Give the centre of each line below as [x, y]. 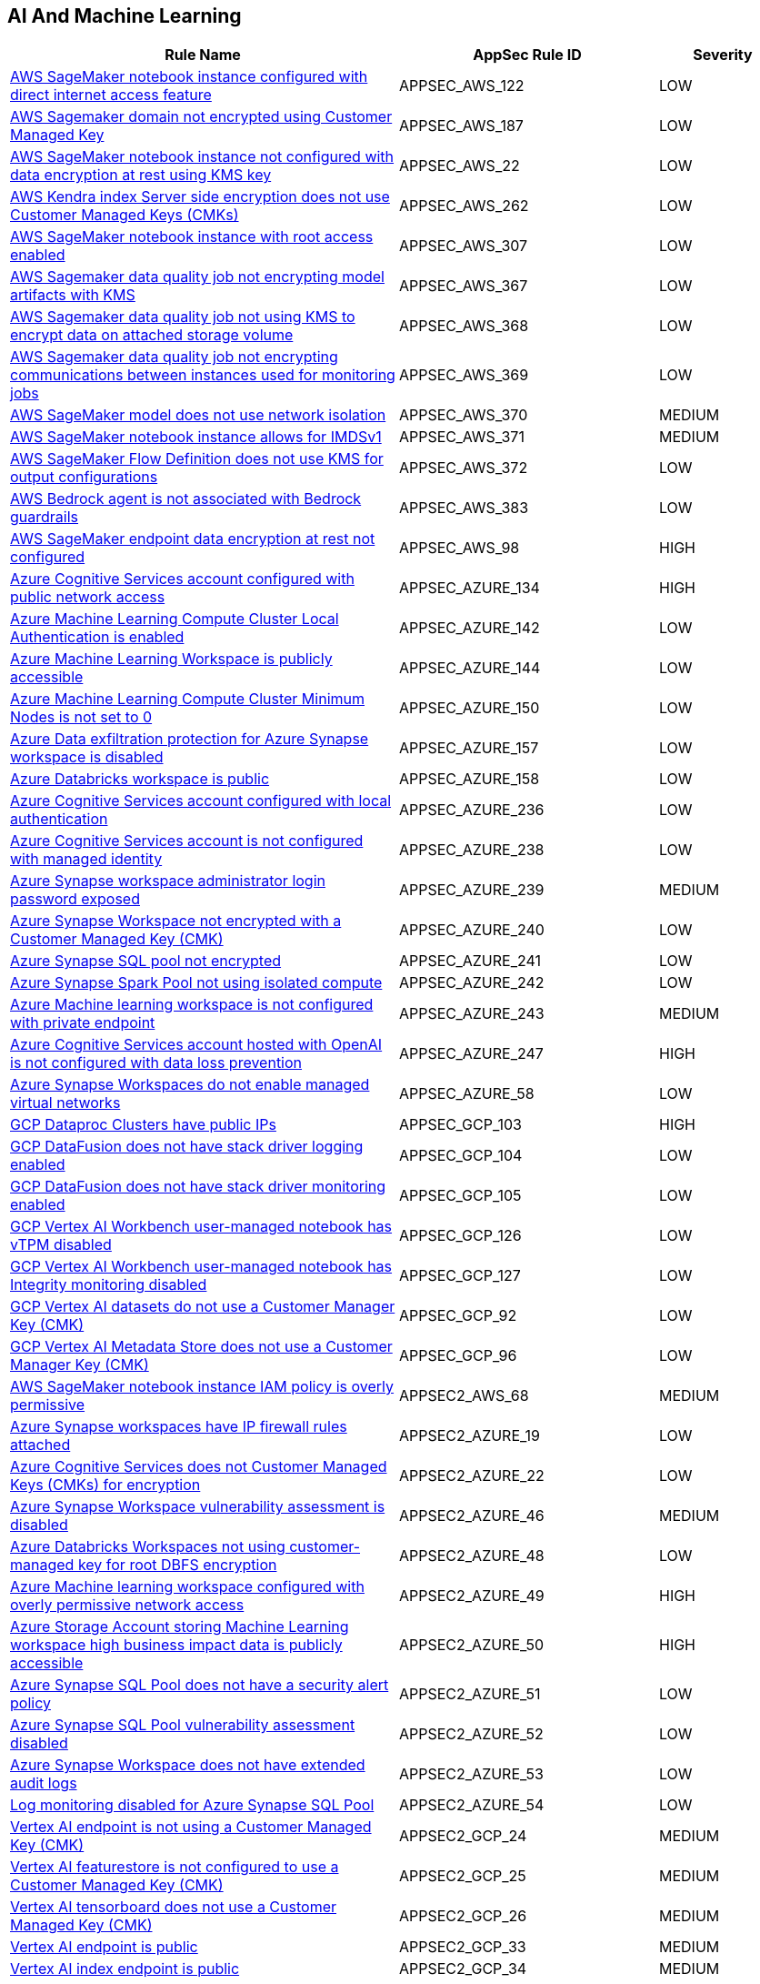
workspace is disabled [87, 757]
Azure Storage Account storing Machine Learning [180, 1627]
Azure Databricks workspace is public [140, 779]
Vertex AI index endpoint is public [125, 1969]
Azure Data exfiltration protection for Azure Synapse [190, 739]
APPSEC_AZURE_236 [472, 810]
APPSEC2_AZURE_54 [472, 1805]
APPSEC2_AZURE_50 [472, 1645]
